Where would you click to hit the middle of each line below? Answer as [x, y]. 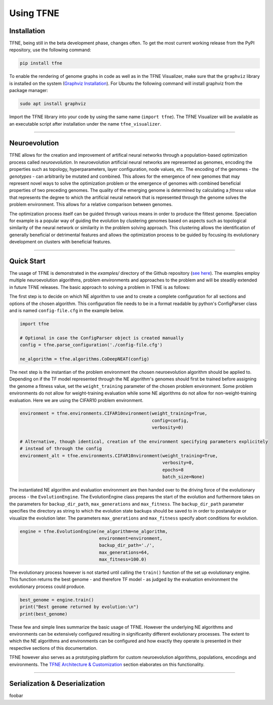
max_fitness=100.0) [123, 560]
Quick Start [27, 261]
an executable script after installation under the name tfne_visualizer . [85, 124]
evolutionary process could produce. [47, 586]
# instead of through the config [61, 449]
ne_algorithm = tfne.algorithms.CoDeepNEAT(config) [85, 359]
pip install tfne [41, 63]
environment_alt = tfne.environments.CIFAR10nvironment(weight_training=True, [119, 456]
